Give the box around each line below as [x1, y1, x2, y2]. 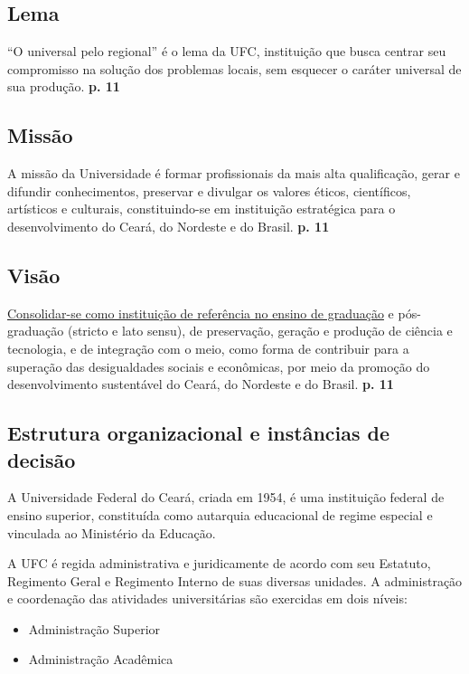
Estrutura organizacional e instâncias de [7, 419, 390, 447]
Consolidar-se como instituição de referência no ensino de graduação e [7, 303, 394, 322]
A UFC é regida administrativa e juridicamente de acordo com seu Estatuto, [7, 554, 431, 573]
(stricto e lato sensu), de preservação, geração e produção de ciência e [67, 321, 453, 340]
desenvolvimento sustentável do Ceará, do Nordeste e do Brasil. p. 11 [7, 375, 394, 394]
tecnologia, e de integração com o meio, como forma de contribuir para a [7, 338, 409, 357]
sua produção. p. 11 [7, 77, 120, 96]
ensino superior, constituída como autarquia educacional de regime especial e [7, 505, 433, 524]
